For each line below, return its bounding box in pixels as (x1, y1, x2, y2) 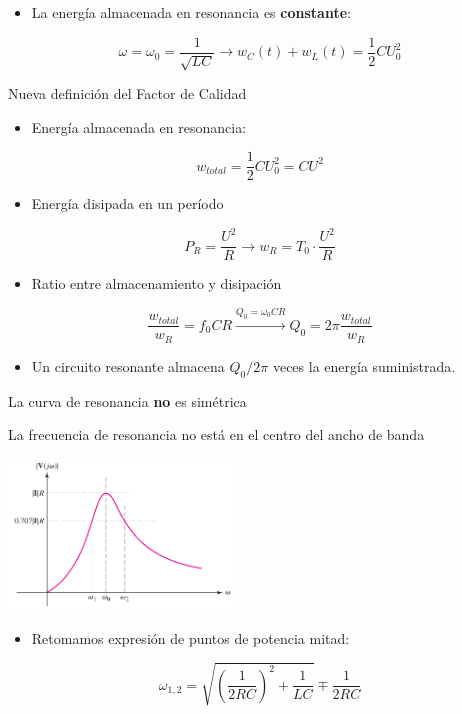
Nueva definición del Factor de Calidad (8, 83, 247, 104)
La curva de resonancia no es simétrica (8, 390, 247, 411)
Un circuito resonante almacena (31, 355, 225, 376)
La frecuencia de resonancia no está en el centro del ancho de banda (8, 424, 425, 445)
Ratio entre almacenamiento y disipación (31, 273, 282, 294)
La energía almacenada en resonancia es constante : (31, 2, 351, 22)
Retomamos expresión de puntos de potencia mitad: (31, 627, 350, 648)
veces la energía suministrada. (272, 355, 456, 376)
